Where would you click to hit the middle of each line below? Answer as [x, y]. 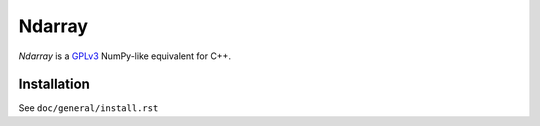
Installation [54, 84]
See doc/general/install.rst [88, 108]
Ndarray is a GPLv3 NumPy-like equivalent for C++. [125, 56]
